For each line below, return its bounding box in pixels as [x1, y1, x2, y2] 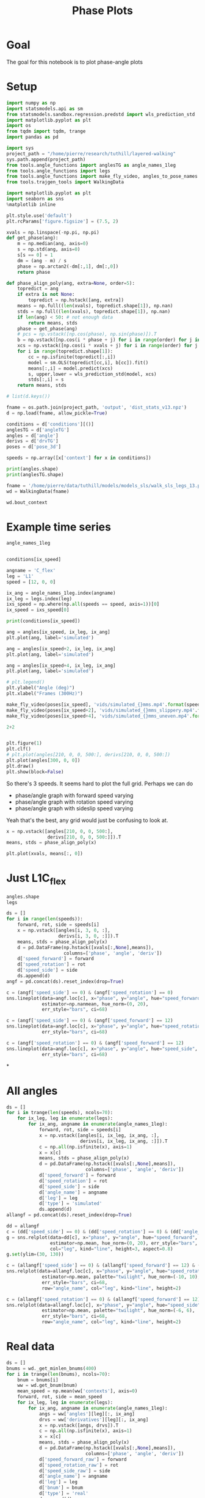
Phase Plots [72, 4, 133, 18]
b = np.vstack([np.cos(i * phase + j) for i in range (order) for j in [17, 337, 201, 343]
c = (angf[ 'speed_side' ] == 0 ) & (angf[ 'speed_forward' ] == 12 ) [6, 1018, 173, 1024]
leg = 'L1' [6, 573, 34, 579]
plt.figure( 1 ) [6, 740, 43, 746]
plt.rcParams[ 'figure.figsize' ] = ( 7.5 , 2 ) [6, 218, 119, 224]
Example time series [6, 520, 112, 534]
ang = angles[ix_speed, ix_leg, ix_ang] [6, 629, 111, 636]
